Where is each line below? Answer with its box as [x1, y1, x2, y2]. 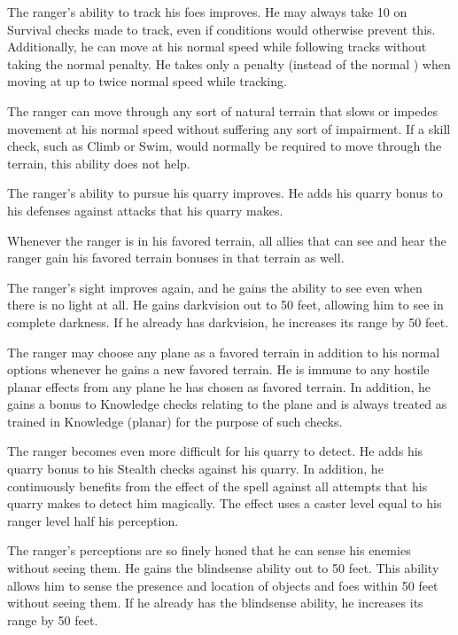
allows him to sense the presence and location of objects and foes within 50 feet [7, 576, 439, 594]
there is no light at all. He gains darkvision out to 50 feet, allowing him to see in [7, 295, 444, 314]
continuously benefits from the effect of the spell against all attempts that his [7, 476, 428, 495]
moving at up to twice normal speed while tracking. [7, 72, 287, 90]
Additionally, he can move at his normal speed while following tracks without [7, 37, 427, 56]
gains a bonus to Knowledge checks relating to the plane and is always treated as [7, 395, 447, 413]
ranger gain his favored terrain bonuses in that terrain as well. [7, 248, 345, 267]
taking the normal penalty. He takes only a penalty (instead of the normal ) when [7, 54, 451, 73]
